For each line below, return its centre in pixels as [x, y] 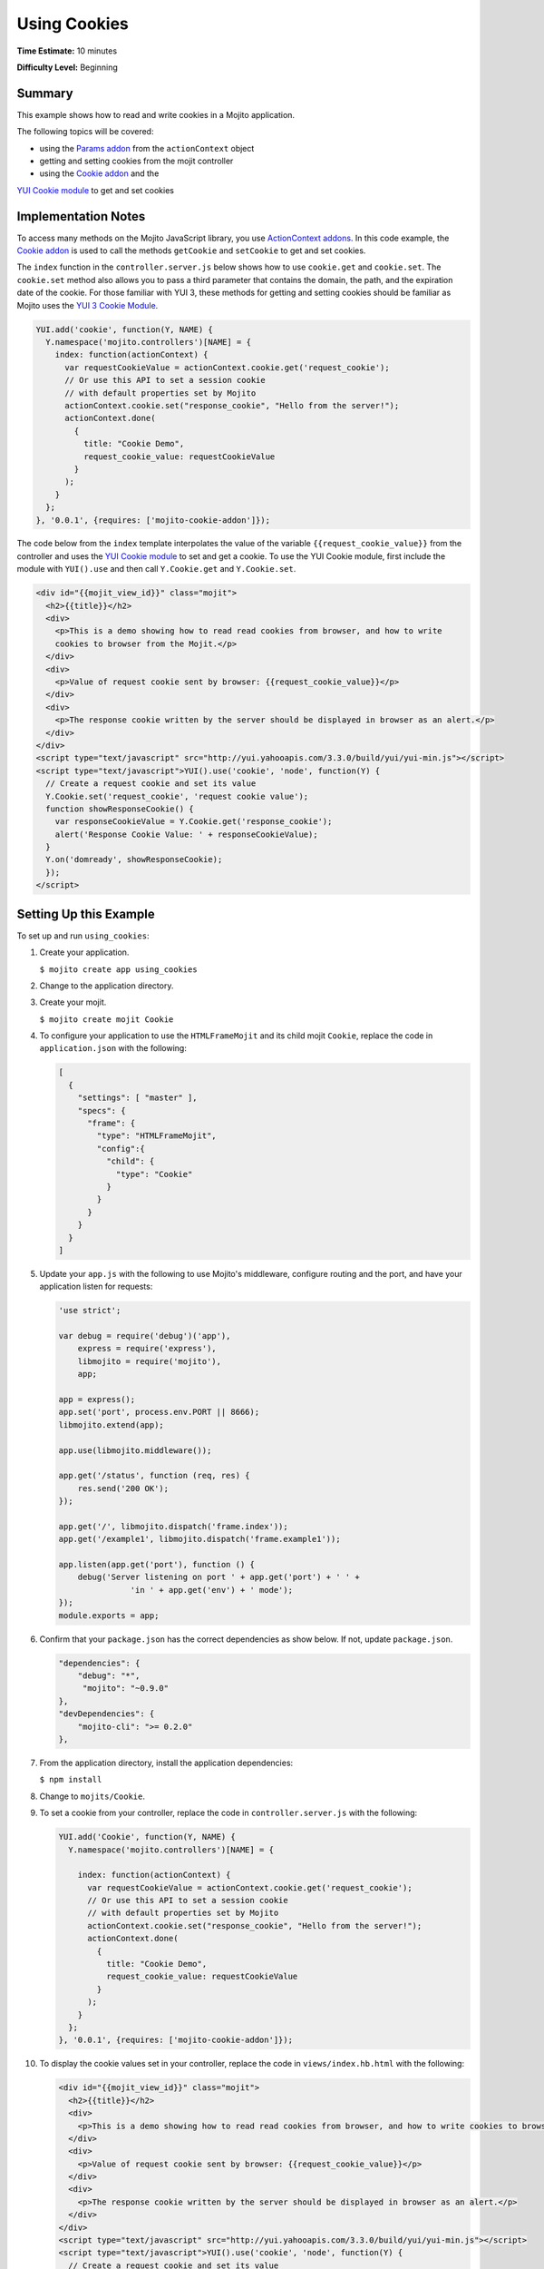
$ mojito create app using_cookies [119, 969]
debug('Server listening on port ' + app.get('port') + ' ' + [219, 1577]
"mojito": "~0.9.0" [126, 1689]
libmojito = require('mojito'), [150, 1361]
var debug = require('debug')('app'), [145, 1336]
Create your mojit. [73, 1002]
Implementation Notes [81, 216]
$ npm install [71, 1780]
